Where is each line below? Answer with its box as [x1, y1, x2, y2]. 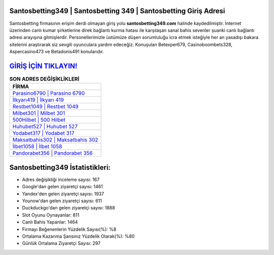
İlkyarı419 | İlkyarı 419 [12, 96, 64, 103]
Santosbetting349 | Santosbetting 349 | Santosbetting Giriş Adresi [9, 7, 225, 15]
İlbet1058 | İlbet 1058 [12, 143, 62, 150]
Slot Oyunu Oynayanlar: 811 [22, 212, 80, 218]
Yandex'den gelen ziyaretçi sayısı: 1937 [22, 191, 104, 197]
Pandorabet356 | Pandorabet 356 [12, 150, 93, 157]
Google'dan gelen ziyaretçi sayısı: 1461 [22, 184, 104, 190]
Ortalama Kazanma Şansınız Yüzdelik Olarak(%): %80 [22, 233, 135, 239]
